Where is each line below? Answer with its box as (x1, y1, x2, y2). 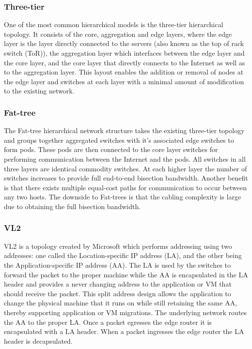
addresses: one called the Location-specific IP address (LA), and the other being (4, 250, 242, 260)
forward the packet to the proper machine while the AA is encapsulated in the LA (4, 269, 248, 279)
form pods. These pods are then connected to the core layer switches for (4, 144, 218, 154)
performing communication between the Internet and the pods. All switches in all (4, 153, 246, 164)
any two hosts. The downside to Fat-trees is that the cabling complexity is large (4, 192, 241, 202)
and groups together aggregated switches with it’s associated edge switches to (4, 135, 234, 145)
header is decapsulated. (4, 335, 73, 346)
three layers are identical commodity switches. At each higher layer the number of (4, 163, 247, 173)
